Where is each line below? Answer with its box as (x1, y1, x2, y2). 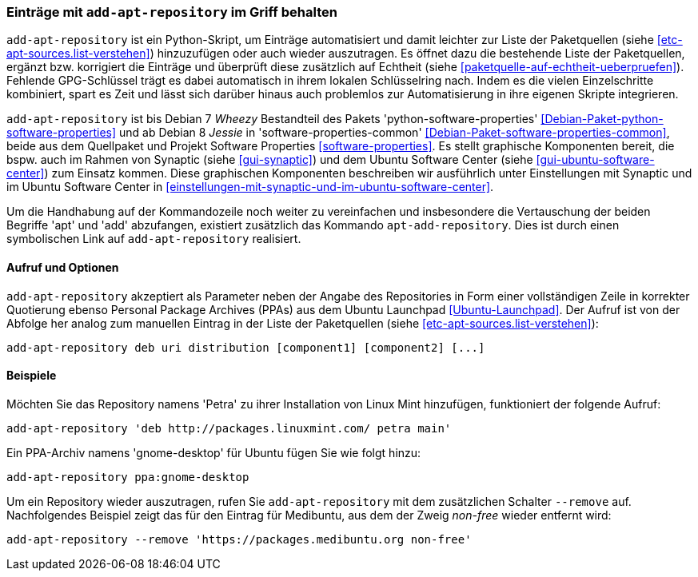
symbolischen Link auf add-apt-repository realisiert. (6, 232, 301, 246)
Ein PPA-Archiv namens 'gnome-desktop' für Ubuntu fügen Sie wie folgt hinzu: (6, 445, 421, 460)
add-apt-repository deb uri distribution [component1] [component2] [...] (6, 340, 485, 354)
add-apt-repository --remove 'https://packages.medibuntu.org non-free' (6, 532, 472, 546)
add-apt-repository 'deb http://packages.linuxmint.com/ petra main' (6, 421, 452, 435)
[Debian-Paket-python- (540, 112, 664, 126)
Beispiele (6, 368, 57, 383)
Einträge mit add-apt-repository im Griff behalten (6, 4, 337, 20)
